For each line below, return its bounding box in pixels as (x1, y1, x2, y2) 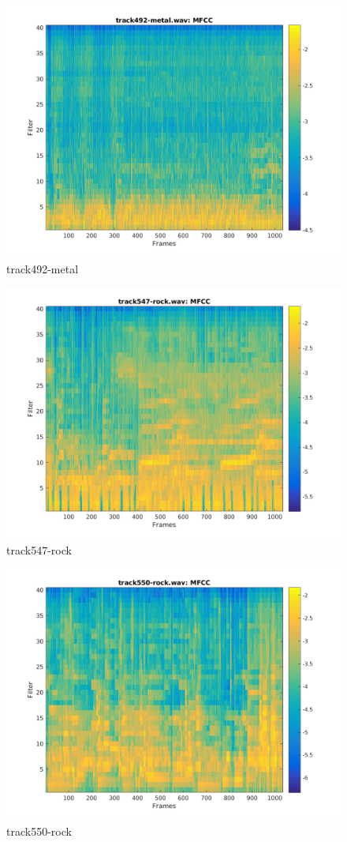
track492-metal (6, 260, 79, 276)
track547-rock (6, 541, 72, 558)
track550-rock (6, 822, 72, 839)
